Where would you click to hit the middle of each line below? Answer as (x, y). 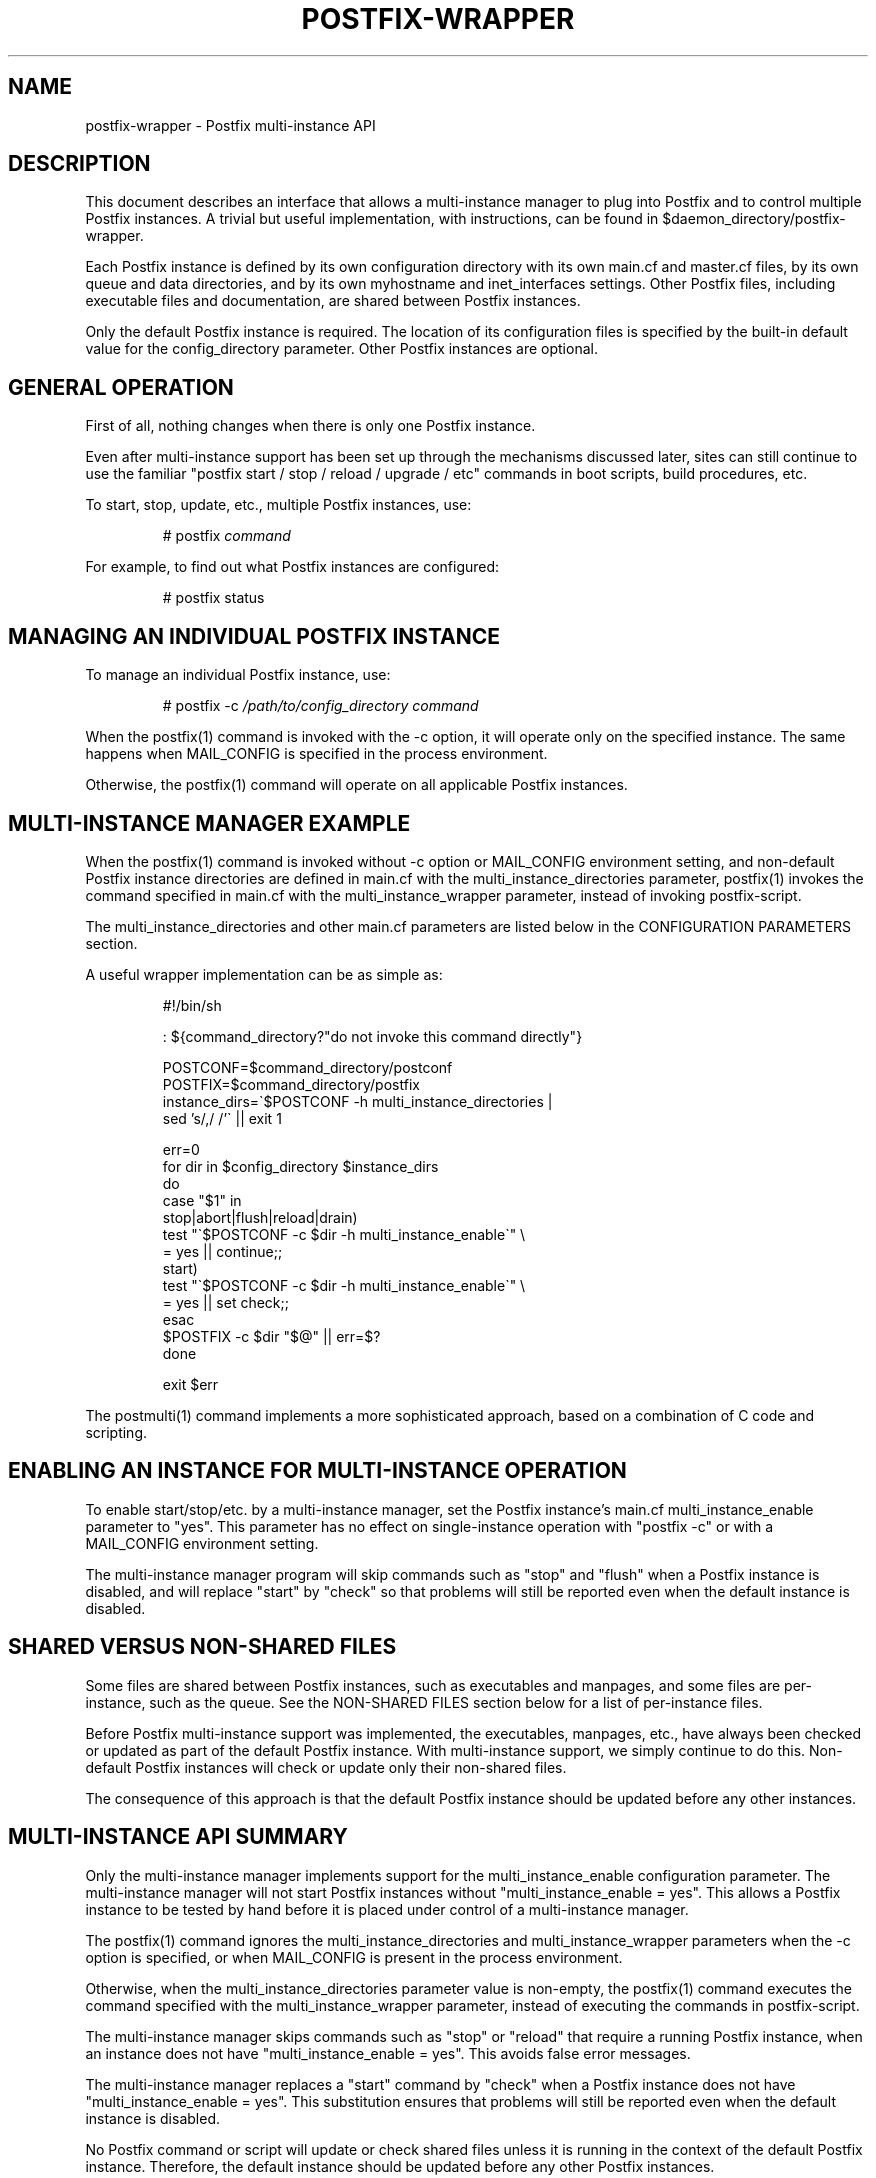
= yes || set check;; (225, 1302)
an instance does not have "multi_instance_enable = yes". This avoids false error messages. (388, 2053)
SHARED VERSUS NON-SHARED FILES (202, 1647)
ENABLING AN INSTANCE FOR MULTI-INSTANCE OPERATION (317, 1471)
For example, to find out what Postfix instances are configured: (292, 567)
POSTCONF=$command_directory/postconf (307, 1067)
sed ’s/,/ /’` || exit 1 (222, 1118)
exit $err (190, 1384)
